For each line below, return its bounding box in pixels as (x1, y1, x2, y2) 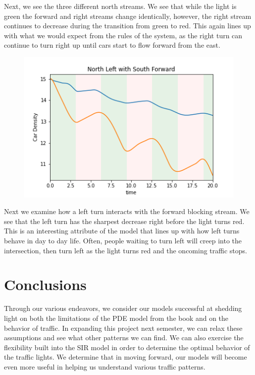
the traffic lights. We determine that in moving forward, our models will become (4, 352, 247, 362)
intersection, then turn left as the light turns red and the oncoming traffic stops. (4, 245, 247, 255)
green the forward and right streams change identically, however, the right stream (4, 10, 252, 21)
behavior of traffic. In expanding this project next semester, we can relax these (4, 322, 243, 333)
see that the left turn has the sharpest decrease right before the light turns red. (4, 216, 245, 226)
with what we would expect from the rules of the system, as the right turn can (4, 30, 243, 40)
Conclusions (4, 274, 87, 295)
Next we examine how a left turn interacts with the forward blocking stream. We (4, 206, 250, 217)
